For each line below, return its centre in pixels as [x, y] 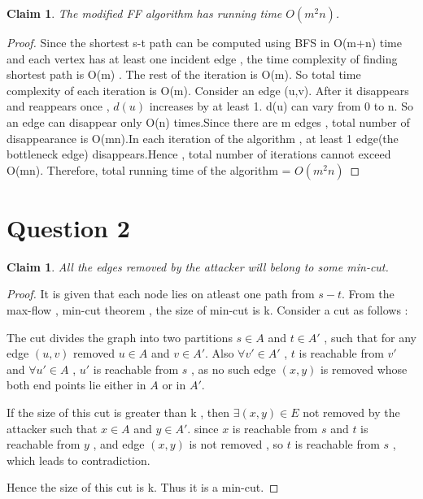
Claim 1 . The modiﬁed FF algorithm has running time [144, 13]
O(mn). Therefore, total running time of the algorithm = [149, 169]
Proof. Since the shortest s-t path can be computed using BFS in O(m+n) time [204, 42]
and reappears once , [58, 106]
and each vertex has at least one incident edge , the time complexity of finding [202, 58]
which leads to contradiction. [78, 460]
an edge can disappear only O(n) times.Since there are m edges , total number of [208, 121]
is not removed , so [236, 444]
